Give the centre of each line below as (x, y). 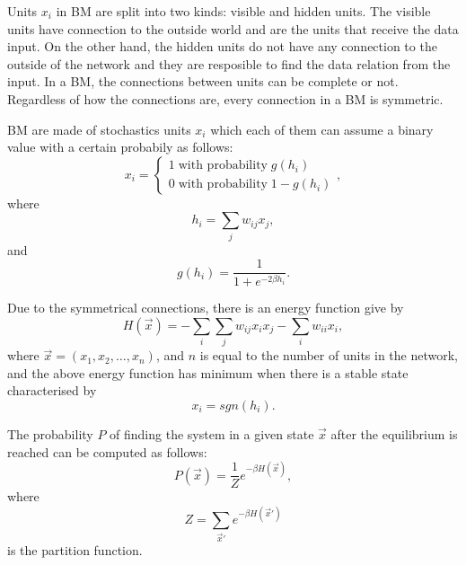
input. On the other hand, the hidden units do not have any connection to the (222, 46)
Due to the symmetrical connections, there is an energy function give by (206, 308)
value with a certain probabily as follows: (120, 147)
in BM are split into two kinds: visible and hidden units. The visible (243, 11)
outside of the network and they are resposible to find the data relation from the (229, 63)
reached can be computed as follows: (107, 451)
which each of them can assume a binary (322, 129)
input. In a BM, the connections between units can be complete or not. (203, 81)
